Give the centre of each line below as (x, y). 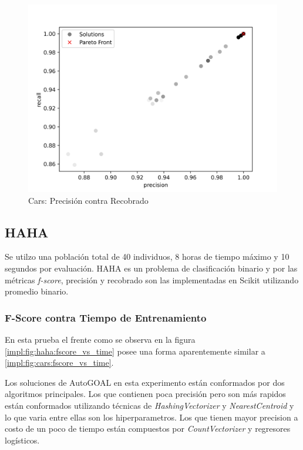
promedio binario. (37, 291)
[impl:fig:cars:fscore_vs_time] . (59, 363)
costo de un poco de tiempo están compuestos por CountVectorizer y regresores (148, 429)
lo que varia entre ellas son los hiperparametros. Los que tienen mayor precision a (151, 417)
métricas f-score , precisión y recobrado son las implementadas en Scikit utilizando (152, 279)
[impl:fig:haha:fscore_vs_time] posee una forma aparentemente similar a (135, 351)
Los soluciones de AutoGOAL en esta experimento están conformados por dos (145, 382)
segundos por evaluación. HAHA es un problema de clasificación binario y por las (151, 268)
